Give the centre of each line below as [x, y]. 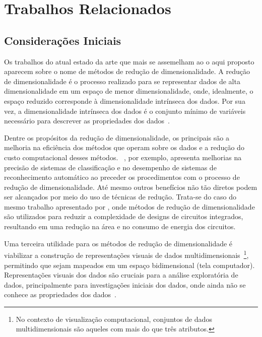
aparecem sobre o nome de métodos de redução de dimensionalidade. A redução [127, 71]
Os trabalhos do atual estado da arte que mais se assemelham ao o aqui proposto [129, 61]
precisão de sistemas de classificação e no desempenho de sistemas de [110, 167]
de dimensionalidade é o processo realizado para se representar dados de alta [122, 81]
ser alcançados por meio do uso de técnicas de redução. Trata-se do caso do [120, 197]
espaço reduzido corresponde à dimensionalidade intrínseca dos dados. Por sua [125, 100]
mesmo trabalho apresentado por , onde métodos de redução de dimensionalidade [129, 206]
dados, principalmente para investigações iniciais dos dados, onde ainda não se [125, 284]
